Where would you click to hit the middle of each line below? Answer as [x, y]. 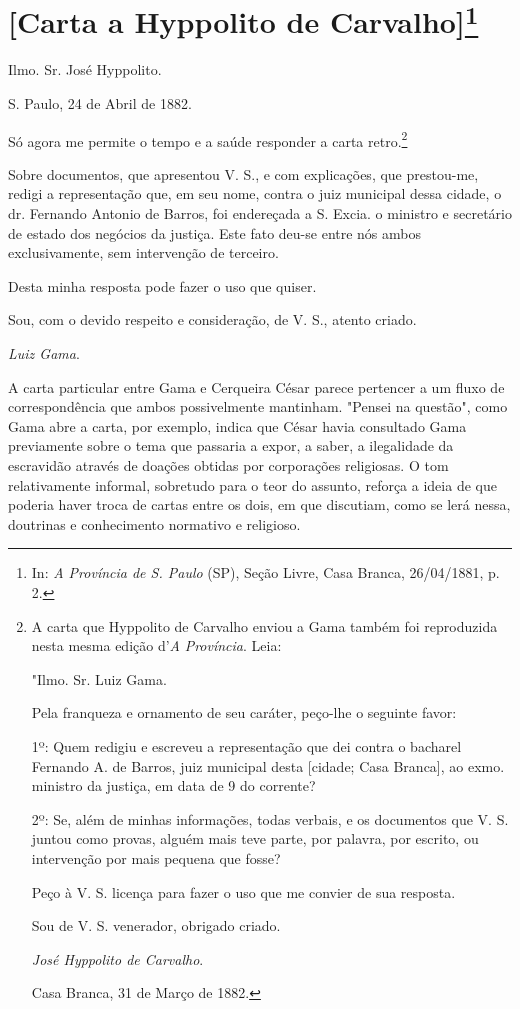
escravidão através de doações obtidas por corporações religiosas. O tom [228, 465]
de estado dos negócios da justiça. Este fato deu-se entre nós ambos [215, 232]
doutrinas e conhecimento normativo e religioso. [154, 523]
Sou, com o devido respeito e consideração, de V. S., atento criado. [212, 319]
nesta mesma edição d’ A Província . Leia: [156, 645]
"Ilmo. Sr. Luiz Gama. [99, 678]
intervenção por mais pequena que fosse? [156, 857]
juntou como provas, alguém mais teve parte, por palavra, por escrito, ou [255, 838]
